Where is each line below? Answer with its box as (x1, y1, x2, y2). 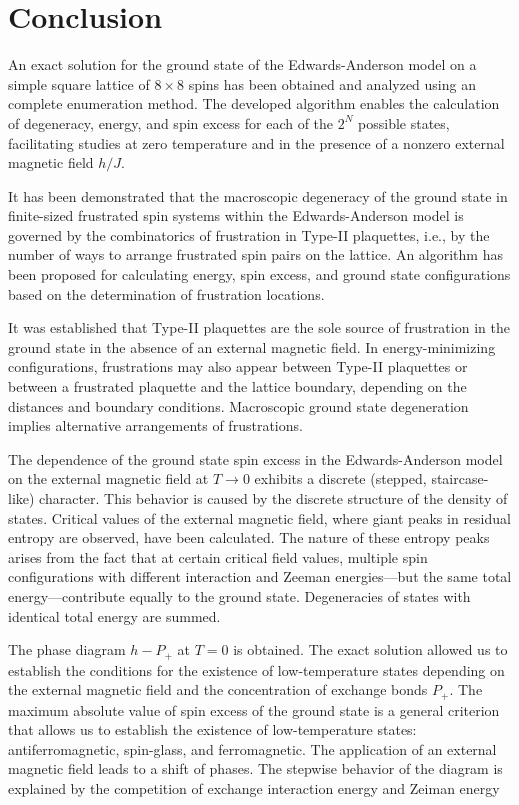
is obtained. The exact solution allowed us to (233, 639, 508, 660)
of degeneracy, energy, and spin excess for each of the (8, 112, 334, 133)
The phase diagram (8, 639, 126, 660)
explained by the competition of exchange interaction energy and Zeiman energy (8, 778, 500, 799)
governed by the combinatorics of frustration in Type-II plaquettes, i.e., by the (8, 224, 490, 245)
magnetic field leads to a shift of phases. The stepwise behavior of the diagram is (8, 758, 503, 779)
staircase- (431, 468, 489, 489)
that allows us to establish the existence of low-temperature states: (8, 719, 417, 740)
